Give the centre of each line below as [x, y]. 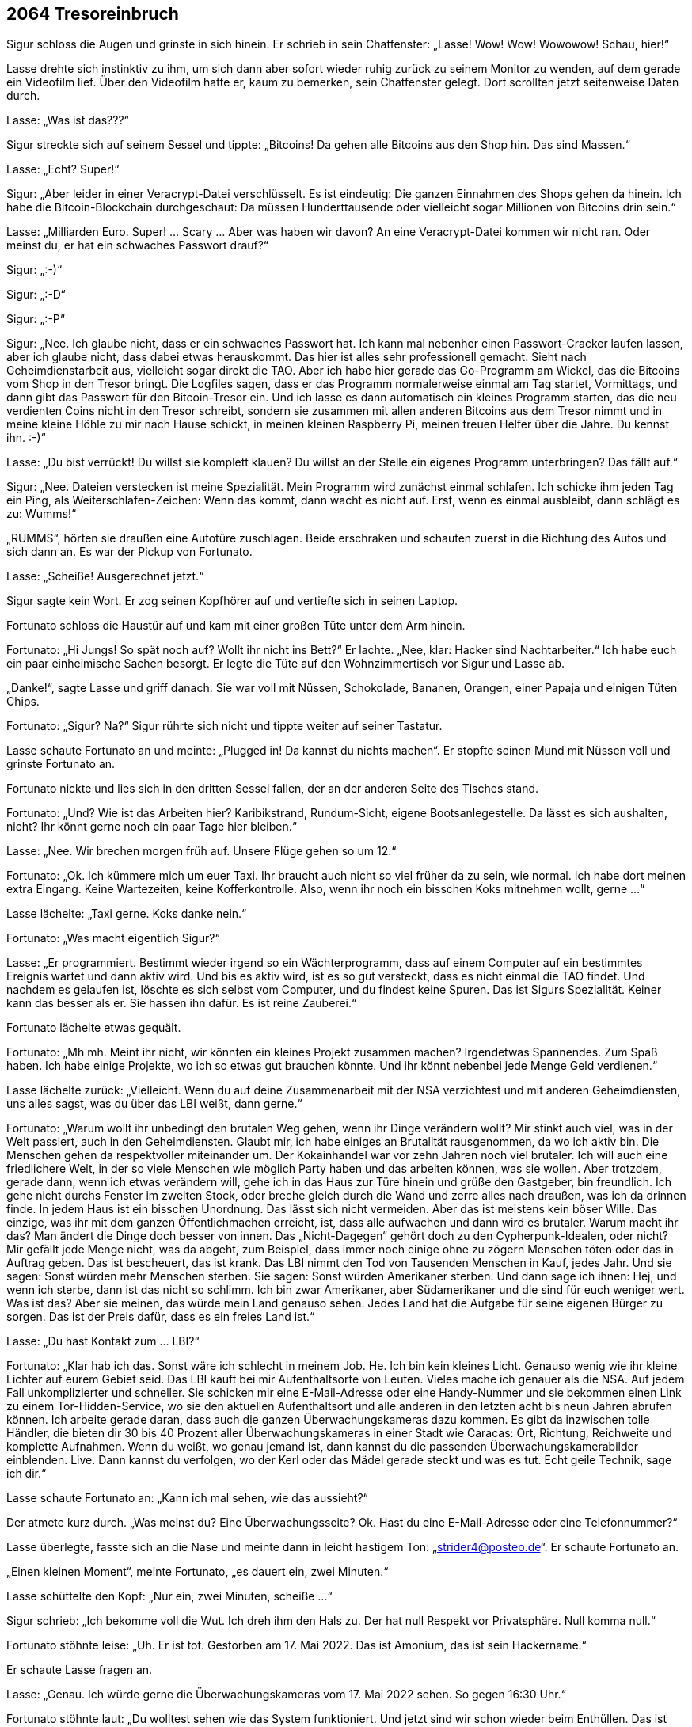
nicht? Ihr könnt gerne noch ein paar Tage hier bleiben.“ [152, 827]
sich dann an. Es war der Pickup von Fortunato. [129, 552]
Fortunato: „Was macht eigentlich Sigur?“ [113, 938]
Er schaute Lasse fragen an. [80, 1670]
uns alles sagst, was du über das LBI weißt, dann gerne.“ [154, 1104]
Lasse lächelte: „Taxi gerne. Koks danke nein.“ [127, 914]
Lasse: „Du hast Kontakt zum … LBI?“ [103, 1341]
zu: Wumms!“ [42, 514]
